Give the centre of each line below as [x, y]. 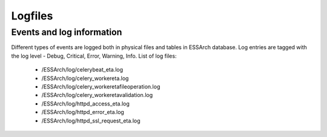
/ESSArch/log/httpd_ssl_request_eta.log [91, 121]
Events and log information [67, 32]
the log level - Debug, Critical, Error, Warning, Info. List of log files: [94, 56]
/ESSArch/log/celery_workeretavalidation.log [97, 95]
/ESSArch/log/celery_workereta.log [85, 78]
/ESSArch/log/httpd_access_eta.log [86, 104]
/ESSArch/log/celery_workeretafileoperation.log [101, 86]
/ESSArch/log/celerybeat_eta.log [82, 70]
